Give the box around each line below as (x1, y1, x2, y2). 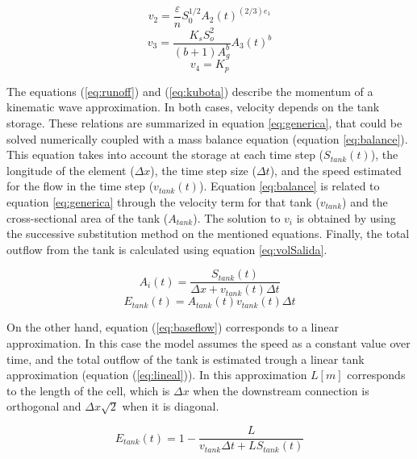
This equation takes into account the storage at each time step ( (6, 146, 324, 163)
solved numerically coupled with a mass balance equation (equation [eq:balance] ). (6, 130, 408, 147)
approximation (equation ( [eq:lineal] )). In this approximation (6, 366, 307, 383)
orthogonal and (6, 398, 81, 415)
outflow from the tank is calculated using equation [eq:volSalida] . (6, 240, 327, 257)
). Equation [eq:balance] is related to (198, 177, 380, 194)
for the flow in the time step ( (6, 177, 154, 194)
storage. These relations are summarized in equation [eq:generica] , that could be (6, 115, 402, 131)
